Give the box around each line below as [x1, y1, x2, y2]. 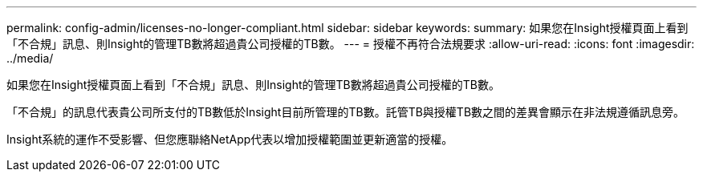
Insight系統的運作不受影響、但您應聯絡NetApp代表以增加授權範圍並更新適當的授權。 [6, 132, 453, 146]
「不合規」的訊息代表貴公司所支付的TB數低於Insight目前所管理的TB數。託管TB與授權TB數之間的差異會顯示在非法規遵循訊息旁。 [6, 105, 685, 119]
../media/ [6, 51, 54, 65]
